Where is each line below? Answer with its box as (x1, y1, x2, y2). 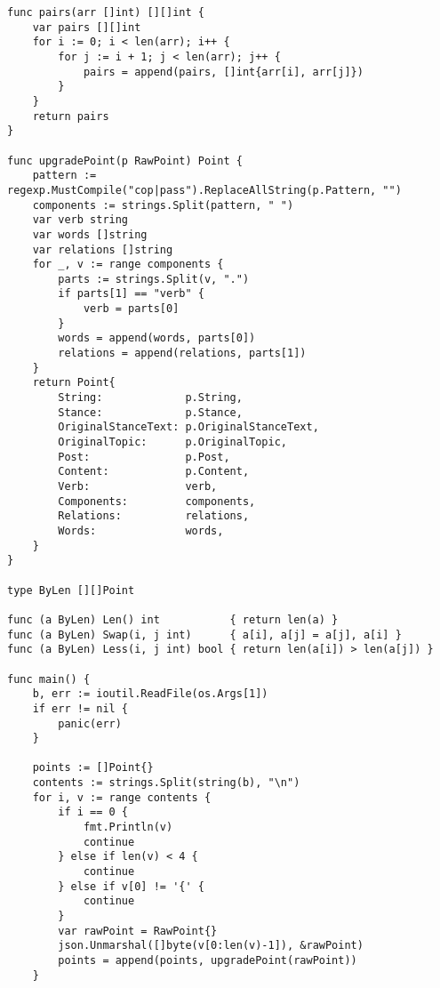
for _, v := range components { (32, 258, 224, 271)
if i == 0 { (58, 806, 129, 819)
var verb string (32, 213, 129, 227)
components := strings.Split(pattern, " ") (32, 198, 294, 212)
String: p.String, (58, 391, 243, 405)
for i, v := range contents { (32, 791, 212, 804)
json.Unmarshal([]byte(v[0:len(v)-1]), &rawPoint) (58, 939, 364, 952)
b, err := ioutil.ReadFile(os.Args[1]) (32, 687, 268, 701)
